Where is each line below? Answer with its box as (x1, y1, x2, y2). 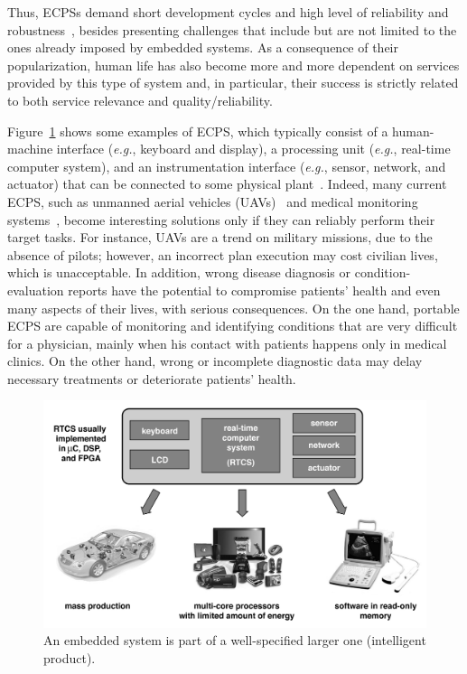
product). (43, 648, 96, 667)
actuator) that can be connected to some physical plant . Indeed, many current (7, 174, 447, 193)
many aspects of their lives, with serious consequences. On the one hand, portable (7, 298, 460, 317)
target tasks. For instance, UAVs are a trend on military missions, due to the (7, 228, 433, 247)
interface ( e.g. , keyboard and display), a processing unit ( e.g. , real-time (56, 139, 451, 158)
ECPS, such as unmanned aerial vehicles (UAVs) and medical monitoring (7, 192, 418, 211)
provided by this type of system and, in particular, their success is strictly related (7, 73, 459, 92)
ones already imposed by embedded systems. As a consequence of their (7, 38, 399, 57)
